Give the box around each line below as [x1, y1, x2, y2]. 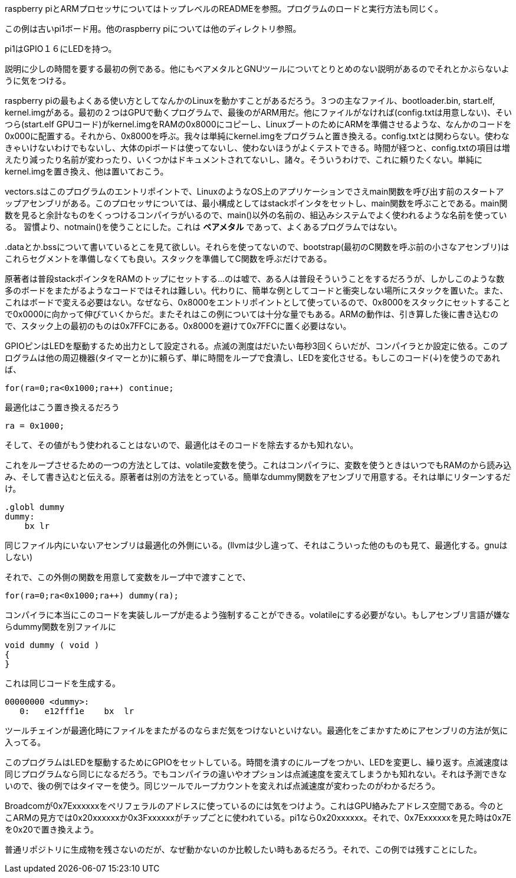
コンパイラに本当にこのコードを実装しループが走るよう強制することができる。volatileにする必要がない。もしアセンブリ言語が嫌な [5, 610, 510, 620]
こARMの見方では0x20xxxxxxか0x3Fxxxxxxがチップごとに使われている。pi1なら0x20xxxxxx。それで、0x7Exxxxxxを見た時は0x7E [5, 813, 511, 823]
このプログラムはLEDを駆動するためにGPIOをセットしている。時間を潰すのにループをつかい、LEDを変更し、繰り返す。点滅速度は [5, 757, 508, 767]
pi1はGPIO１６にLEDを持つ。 [5, 44, 117, 54]
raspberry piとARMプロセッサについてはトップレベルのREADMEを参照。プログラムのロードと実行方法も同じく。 [5, 4, 443, 14]
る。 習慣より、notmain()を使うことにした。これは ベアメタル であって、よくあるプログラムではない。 [5, 222, 402, 232]
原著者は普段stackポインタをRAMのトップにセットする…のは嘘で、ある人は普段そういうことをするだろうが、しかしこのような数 [5, 274, 505, 284]
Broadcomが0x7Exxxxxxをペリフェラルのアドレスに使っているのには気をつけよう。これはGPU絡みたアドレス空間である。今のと [5, 801, 504, 811]
